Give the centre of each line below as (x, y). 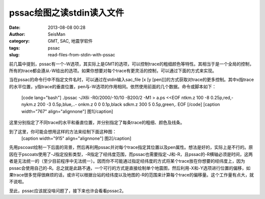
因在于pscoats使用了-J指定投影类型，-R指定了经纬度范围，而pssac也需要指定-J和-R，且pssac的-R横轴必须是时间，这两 (131, 154)
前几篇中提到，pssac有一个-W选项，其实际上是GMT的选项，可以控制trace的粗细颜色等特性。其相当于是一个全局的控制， (132, 64)
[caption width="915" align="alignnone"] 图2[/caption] (76, 138)
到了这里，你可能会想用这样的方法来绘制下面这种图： (63, 131)
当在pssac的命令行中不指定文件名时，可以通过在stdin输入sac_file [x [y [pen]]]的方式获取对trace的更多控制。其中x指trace (132, 80)
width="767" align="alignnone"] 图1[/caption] (67, 111)
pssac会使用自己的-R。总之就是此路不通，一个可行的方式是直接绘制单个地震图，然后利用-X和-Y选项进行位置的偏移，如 (130, 168)
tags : (14, 48)
